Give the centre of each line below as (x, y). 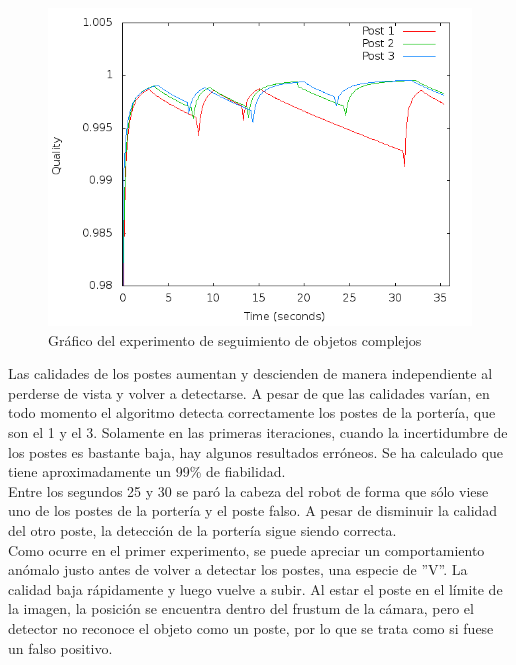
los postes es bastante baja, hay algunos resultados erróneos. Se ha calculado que (256, 451)
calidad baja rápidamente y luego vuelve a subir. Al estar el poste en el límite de (255, 588)
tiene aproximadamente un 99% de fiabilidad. (147, 471)
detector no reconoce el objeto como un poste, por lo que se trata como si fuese (251, 627)
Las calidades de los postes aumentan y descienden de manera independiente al (250, 373)
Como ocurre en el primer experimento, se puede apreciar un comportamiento (246, 549)
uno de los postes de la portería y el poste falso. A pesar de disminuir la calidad (253, 510)
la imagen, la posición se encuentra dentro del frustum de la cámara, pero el (241, 608)
